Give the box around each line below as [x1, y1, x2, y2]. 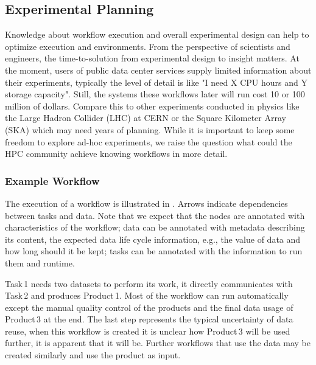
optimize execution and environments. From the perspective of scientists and [5, 40, 290, 52]
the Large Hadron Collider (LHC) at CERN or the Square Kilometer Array [5, 111, 286, 124]
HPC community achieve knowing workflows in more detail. [5, 147, 228, 160]
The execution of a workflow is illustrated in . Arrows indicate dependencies [5, 196, 288, 209]
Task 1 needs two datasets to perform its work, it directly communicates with [5, 277, 293, 290]
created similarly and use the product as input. [5, 349, 181, 361]
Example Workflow [5, 173, 100, 188]
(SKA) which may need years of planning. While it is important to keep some [5, 123, 295, 136]
